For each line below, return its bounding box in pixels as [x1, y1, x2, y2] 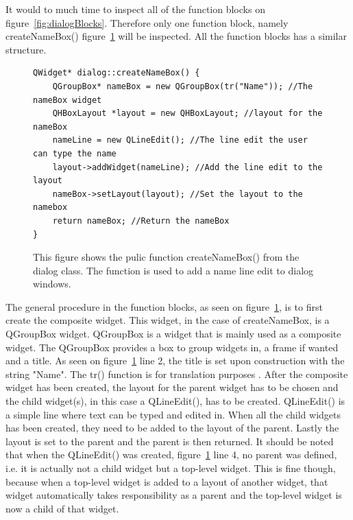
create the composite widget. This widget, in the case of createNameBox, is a [5, 313, 330, 327]
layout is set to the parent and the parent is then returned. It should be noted [5, 434, 334, 448]
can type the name [33, 148, 117, 158]
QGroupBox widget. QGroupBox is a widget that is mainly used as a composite [5, 327, 341, 341]
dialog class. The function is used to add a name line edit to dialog [33, 263, 314, 277]
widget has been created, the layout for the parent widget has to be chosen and [5, 380, 339, 394]
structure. [5, 42, 47, 56]
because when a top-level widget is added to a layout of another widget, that [5, 474, 328, 488]
